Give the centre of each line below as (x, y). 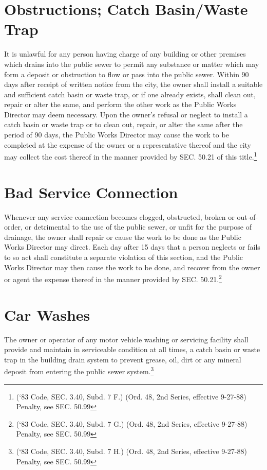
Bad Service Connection (91, 192)
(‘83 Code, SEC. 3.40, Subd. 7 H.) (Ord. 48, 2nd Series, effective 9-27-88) (131, 451)
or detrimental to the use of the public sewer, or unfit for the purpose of (138, 227)
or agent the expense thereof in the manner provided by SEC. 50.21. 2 (113, 278)
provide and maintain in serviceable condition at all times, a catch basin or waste (132, 349)
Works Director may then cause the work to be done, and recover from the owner (132, 267)
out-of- (247, 216)
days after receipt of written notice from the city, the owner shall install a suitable (133, 84)
